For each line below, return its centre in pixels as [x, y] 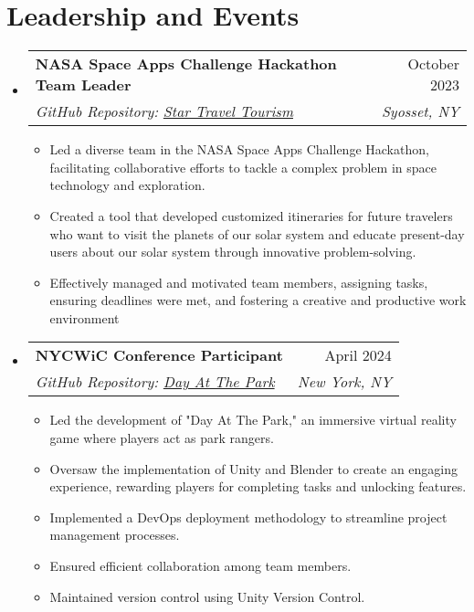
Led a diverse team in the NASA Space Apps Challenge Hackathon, [239, 149]
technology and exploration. [127, 185]
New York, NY [344, 382]
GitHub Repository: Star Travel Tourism [164, 111]
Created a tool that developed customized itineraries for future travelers [251, 215]
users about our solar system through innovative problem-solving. [233, 252]
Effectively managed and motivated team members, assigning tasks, [239, 282]
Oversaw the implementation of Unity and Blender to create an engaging [254, 468]
